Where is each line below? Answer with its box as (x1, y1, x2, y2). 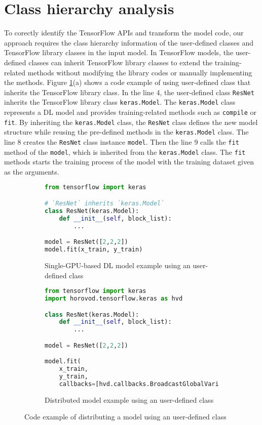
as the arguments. (4, 166, 59, 177)
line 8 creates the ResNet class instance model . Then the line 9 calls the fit (4, 136, 239, 147)
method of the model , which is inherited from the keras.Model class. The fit (4, 146, 246, 157)
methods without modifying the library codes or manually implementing (27, 67, 252, 77)
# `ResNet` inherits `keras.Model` (45, 200, 165, 207)
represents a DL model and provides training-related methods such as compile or (4, 107, 257, 117)
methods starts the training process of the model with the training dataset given (4, 156, 254, 167)
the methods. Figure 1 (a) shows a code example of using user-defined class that (4, 77, 251, 88)
